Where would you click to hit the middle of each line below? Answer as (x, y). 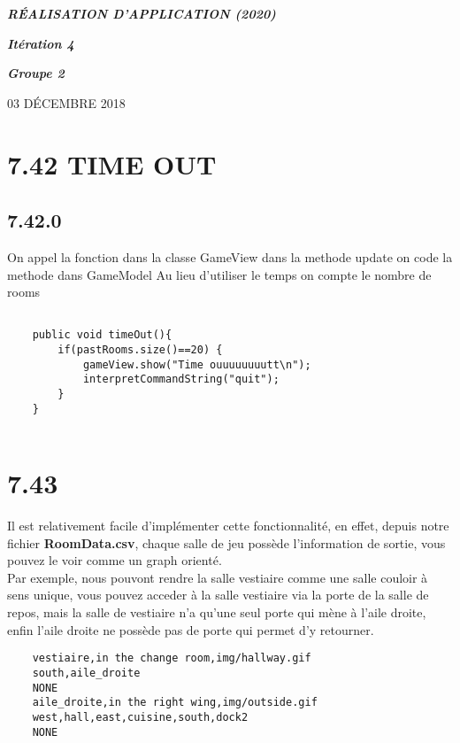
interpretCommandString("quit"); (181, 379)
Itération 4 (41, 43)
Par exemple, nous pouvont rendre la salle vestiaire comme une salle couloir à (218, 577)
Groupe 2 (36, 73)
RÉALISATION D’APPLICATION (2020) (142, 13)
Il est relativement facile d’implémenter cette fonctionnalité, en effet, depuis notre (228, 526)
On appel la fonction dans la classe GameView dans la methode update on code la (230, 256)
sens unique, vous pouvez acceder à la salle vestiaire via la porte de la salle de (218, 595)
